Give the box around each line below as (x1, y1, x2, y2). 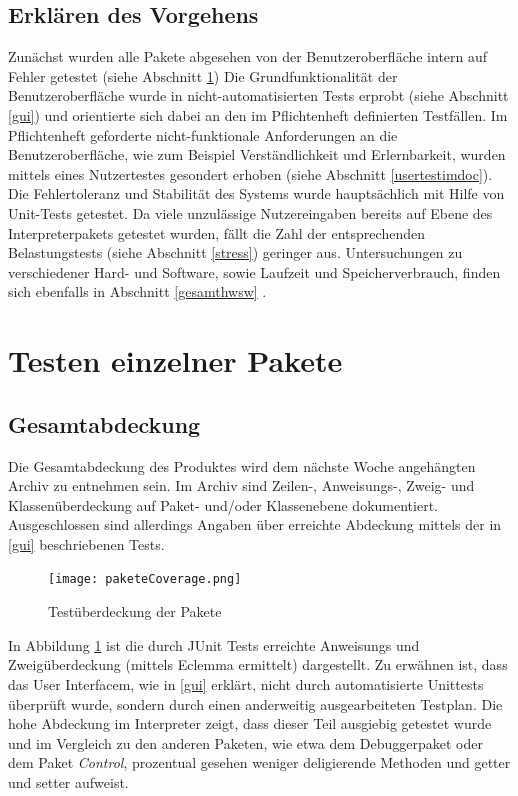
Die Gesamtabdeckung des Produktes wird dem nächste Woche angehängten (8, 455, 476, 476)
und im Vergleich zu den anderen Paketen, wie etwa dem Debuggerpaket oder (8, 732, 483, 753)
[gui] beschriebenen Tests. (8, 533, 165, 554)
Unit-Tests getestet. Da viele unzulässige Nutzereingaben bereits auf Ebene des (8, 202, 493, 223)
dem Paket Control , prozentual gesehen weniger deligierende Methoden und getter (8, 752, 511, 773)
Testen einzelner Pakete (8, 340, 343, 381)
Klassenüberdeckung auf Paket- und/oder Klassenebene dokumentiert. (8, 494, 438, 515)
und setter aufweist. (8, 771, 129, 792)
